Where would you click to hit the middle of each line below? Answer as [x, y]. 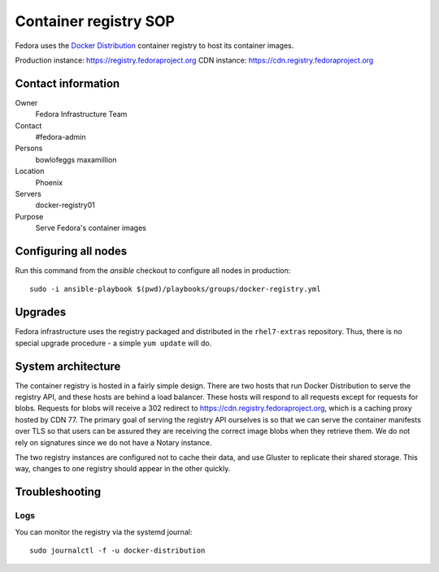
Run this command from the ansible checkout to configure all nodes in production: [153, 271]
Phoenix [49, 182]
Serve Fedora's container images [91, 228]
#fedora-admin [61, 137]
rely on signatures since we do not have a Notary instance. [113, 442]
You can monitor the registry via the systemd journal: [104, 531]
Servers [28, 193]
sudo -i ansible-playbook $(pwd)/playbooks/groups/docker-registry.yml [175, 289]
